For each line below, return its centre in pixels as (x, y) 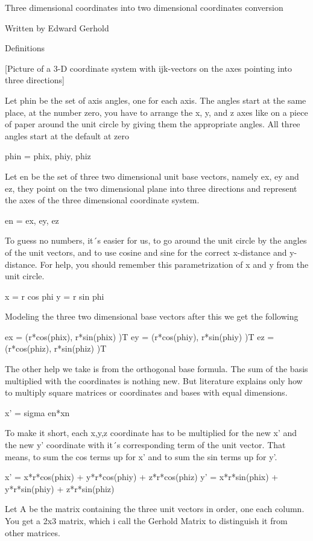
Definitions (25, 48)
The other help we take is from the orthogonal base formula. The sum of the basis (156, 369)
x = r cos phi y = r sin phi (55, 296)
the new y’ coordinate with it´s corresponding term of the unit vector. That (145, 445)
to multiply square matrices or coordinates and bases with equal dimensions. (146, 392)
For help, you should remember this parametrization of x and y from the (174, 264)
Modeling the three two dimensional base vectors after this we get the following (152, 316)
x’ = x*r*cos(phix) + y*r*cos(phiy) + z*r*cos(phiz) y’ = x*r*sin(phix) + (142, 477)
